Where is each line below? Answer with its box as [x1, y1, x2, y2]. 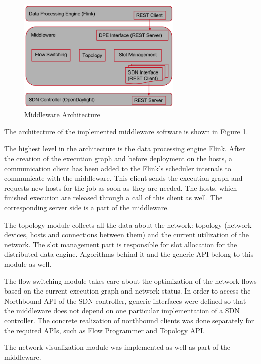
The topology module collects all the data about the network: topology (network [4, 219, 252, 230]
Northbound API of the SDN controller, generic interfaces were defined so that [4, 295, 246, 306]
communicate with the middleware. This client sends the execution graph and [4, 173, 243, 183]
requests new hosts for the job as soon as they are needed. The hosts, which [4, 182, 237, 193]
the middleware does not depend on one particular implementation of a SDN [4, 305, 240, 316]
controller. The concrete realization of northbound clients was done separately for [4, 315, 254, 325]
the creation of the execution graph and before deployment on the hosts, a [4, 153, 232, 164]
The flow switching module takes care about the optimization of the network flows [4, 275, 257, 286]
